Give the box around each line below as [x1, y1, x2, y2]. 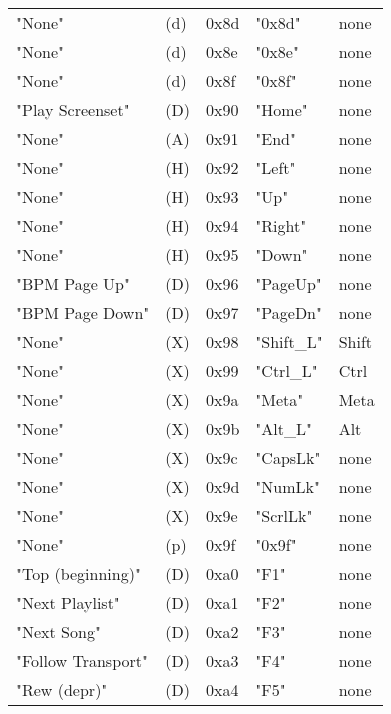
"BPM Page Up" [16, 272, 130, 295]
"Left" [255, 156, 296, 179]
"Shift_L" [255, 330, 323, 353]
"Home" [255, 98, 308, 121]
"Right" [255, 214, 307, 237]
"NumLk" [255, 475, 320, 498]
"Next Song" [16, 620, 101, 643]
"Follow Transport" [16, 649, 148, 672]
